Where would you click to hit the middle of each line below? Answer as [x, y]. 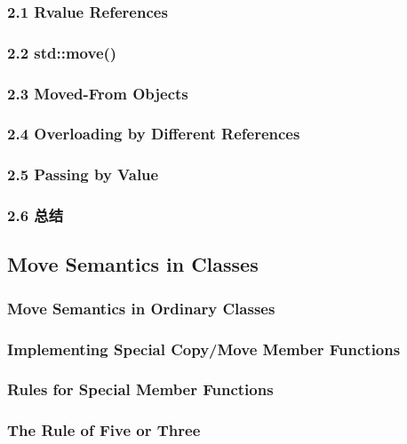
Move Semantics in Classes [133, 264]
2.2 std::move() [62, 52]
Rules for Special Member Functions [140, 389]
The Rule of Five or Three [104, 430]
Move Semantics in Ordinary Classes [141, 308]
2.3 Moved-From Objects [98, 93]
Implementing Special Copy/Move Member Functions [204, 349]
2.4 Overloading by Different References [154, 134]
